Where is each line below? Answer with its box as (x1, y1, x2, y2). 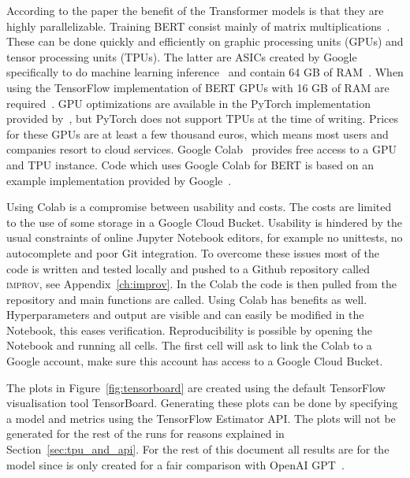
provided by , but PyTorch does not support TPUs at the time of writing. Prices (6, 110, 398, 127)
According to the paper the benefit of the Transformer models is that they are (6, 2, 384, 18)
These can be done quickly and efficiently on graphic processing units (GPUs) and (6, 33, 404, 50)
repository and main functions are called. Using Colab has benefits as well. (6, 291, 367, 307)
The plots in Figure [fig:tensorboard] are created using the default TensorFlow (6, 379, 386, 395)
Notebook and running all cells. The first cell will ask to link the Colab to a (6, 337, 372, 354)
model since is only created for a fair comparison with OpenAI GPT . (6, 456, 345, 472)
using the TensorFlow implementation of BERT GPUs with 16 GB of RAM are (6, 79, 389, 95)
